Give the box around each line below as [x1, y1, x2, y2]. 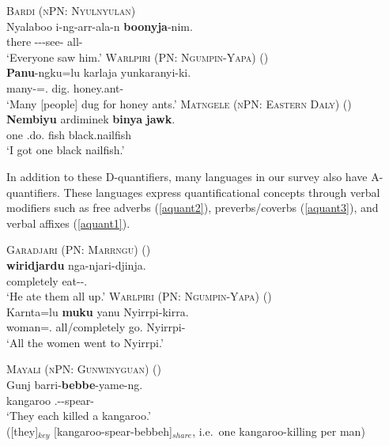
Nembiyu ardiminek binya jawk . [6, 111, 176, 127]
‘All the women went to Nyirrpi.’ [6, 334, 164, 350]
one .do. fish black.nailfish [6, 126, 132, 142]
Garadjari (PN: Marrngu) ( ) [6, 241, 151, 258]
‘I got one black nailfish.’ [6, 142, 125, 158]
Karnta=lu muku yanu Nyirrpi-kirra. [6, 303, 189, 319]
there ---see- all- [6, 33, 83, 50]
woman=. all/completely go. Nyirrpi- [6, 319, 186, 335]
